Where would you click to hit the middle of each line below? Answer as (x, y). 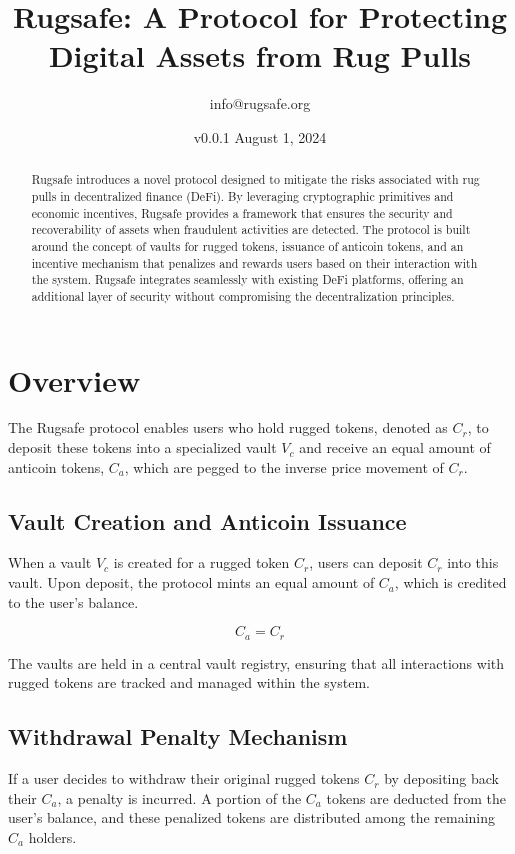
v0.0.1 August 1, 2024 (260, 136)
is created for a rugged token (201, 562)
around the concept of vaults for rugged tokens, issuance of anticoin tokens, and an (247, 245)
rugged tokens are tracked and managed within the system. (189, 682)
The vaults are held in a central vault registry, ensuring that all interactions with (256, 662)
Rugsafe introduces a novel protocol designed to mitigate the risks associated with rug (255, 179)
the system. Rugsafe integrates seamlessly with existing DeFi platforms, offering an (247, 279)
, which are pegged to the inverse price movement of (284, 466)
